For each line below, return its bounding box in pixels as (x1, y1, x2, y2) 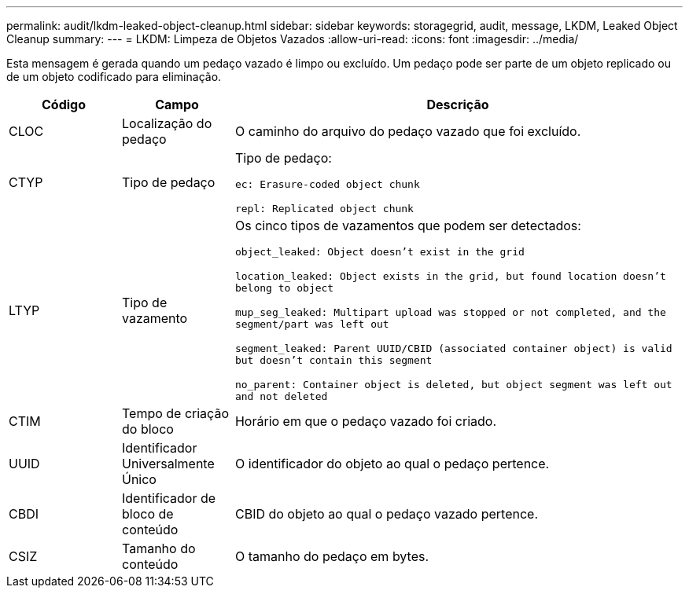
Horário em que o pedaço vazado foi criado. (234, 413, 496, 429)
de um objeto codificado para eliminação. (6, 70, 222, 83)
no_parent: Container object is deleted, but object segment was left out (234, 379, 672, 390)
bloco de (121, 506, 174, 522)
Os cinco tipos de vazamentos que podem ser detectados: (234, 218, 581, 233)
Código (41, 97, 86, 112)
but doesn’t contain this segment (234, 354, 433, 366)
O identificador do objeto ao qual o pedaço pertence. (234, 456, 550, 471)
